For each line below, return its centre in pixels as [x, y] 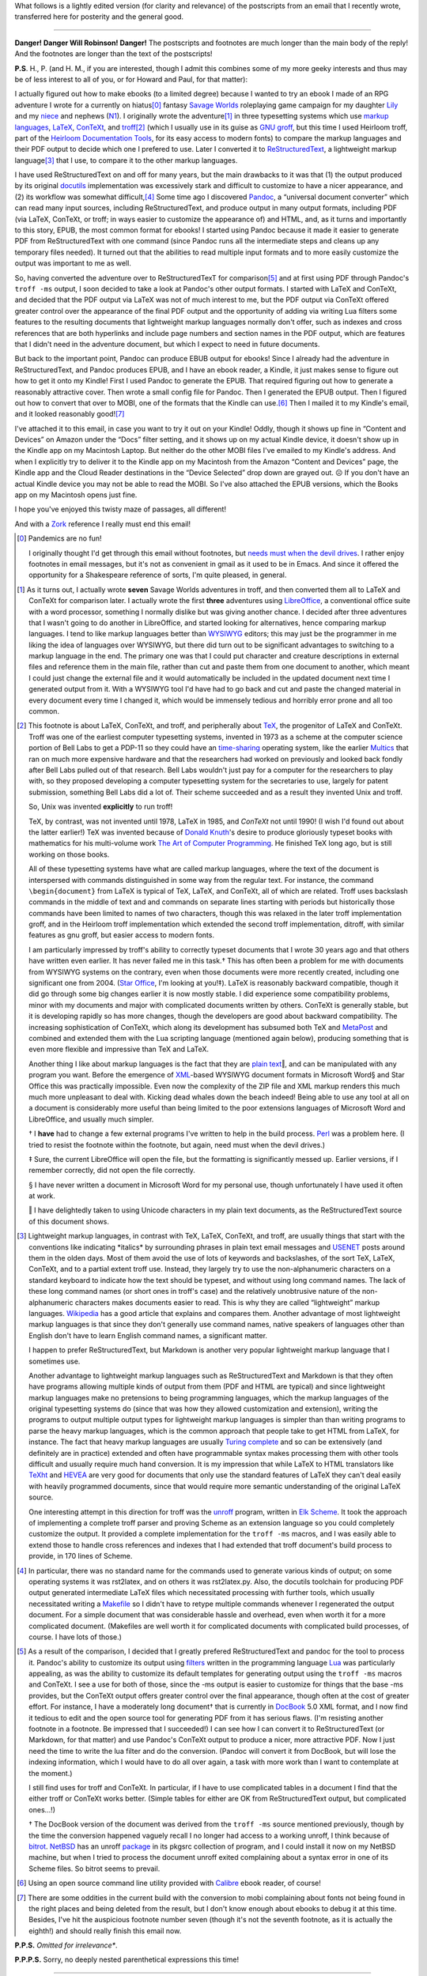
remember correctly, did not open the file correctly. [112, 1171]
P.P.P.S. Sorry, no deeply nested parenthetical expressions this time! [127, 1959]
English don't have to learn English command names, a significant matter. [148, 1335]
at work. [42, 1196]
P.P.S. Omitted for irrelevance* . [66, 1945]
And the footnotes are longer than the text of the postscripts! [113, 54]
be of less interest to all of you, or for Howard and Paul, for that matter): [131, 79]
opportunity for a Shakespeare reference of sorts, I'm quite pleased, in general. [158, 575]
